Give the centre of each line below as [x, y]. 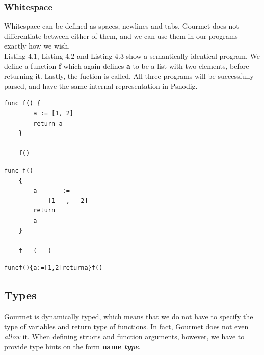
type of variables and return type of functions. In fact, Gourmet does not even [126, 326]
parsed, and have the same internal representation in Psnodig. [101, 86]
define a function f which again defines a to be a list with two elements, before [127, 66]
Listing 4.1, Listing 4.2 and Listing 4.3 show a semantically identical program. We [132, 56]
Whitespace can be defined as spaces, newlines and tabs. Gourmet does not [122, 26]
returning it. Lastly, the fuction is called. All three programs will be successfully [129, 76]
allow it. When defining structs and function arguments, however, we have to [124, 336]
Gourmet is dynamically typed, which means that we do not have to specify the [129, 316]
